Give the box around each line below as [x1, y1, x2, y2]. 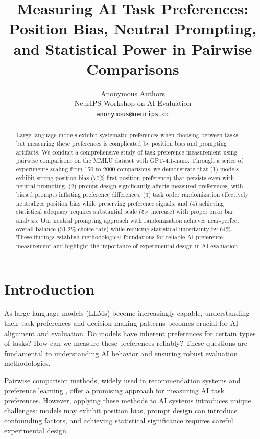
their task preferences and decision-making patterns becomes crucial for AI [4, 318, 239, 328]
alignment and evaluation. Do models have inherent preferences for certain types [4, 327, 256, 338]
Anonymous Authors [101, 87, 165, 98]
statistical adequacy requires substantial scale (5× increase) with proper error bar [16, 207, 233, 216]
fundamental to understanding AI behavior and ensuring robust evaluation [4, 347, 238, 358]
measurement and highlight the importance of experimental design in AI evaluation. [16, 241, 240, 250]
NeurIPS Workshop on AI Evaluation [74, 98, 192, 108]
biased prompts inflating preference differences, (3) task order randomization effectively [16, 190, 248, 199]
